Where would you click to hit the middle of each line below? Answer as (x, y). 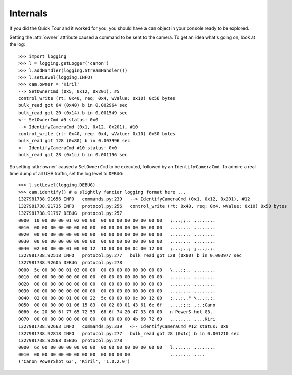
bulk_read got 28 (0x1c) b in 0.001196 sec (73, 155)
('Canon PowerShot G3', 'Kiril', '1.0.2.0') (75, 362)
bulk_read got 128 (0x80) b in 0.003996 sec (75, 141)
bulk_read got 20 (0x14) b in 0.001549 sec (73, 113)
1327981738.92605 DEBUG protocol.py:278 (70, 263)
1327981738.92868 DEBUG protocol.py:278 (70, 340)
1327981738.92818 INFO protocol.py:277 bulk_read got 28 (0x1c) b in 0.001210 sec (129, 333)
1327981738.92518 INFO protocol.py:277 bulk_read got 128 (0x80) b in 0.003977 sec (130, 256)
